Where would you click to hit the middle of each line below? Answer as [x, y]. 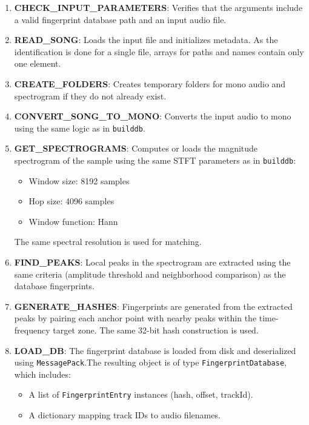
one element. [38, 63]
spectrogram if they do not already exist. [90, 95]
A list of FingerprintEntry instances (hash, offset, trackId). [141, 394]
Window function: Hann [73, 221]
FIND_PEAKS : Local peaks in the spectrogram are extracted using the [152, 262]
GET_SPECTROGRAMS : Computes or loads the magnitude [136, 148]
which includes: [42, 374]
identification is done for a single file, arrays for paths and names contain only [159, 51]
